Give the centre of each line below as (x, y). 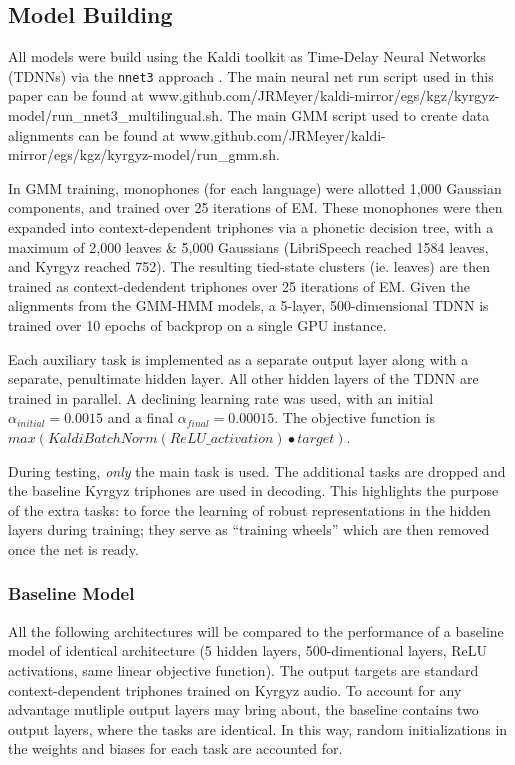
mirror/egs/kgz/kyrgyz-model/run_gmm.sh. (144, 154)
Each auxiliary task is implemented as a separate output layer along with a (238, 358)
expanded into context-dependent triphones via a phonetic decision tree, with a (251, 227)
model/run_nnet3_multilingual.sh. (115, 115)
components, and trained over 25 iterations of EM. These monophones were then (255, 207)
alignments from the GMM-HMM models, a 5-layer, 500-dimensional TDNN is (248, 305)
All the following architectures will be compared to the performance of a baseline (256, 630)
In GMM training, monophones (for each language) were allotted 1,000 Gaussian (255, 187)
